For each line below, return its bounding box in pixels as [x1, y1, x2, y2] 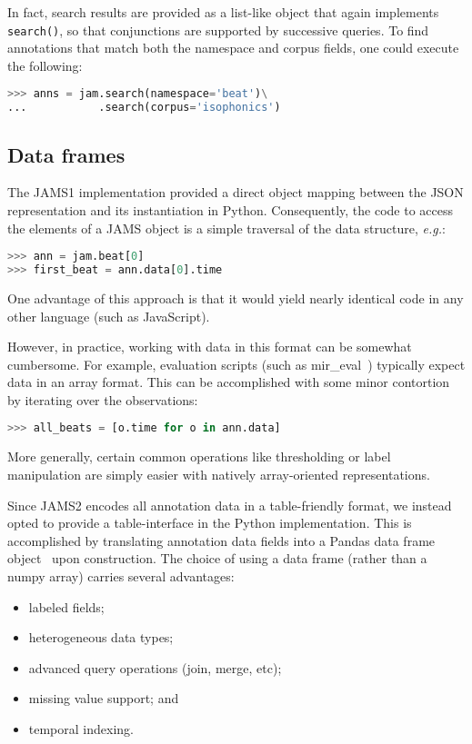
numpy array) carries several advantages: [7, 566, 235, 585]
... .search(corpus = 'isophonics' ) [7, 101, 281, 114]
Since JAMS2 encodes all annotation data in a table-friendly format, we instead [7, 495, 452, 514]
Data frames [7, 140, 126, 168]
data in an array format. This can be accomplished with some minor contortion [7, 372, 450, 392]
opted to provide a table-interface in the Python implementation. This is [7, 513, 412, 532]
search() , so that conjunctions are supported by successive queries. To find [7, 20, 429, 39]
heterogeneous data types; [28, 628, 174, 647]
